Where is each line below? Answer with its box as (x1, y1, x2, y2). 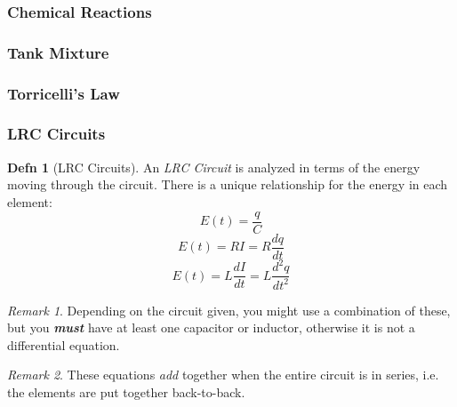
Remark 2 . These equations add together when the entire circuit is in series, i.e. (7, 365, 439, 384)
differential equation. (7, 335, 120, 354)
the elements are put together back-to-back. (7, 382, 245, 401)
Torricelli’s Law (7, 82, 120, 104)
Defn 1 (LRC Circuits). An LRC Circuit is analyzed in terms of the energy (7, 157, 421, 176)
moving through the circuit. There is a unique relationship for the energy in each (7, 175, 448, 194)
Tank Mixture (7, 41, 109, 63)
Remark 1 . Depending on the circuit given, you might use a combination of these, (7, 300, 451, 319)
